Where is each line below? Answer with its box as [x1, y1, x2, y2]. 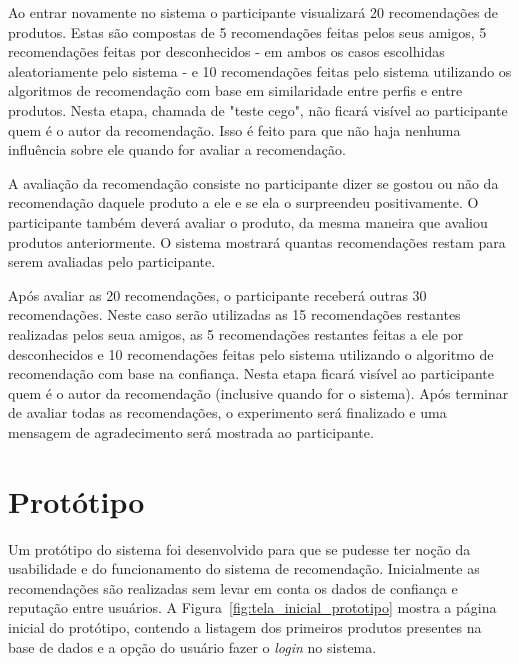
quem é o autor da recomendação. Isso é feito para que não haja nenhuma [8, 119, 461, 140]
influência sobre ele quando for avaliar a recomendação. [8, 139, 346, 160]
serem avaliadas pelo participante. [8, 251, 216, 272]
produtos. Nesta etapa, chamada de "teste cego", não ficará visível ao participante [8, 99, 508, 120]
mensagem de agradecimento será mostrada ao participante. [8, 421, 374, 442]
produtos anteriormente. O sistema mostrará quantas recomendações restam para [8, 231, 506, 252]
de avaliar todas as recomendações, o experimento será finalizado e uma [8, 402, 447, 423]
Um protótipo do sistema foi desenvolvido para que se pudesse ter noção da [8, 538, 471, 559]
